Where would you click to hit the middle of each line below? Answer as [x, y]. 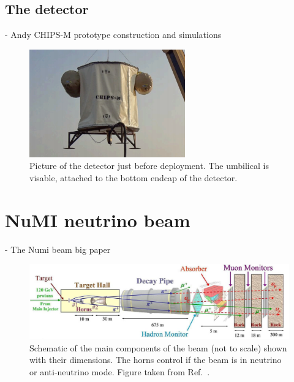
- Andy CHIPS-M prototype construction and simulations [113, 35]
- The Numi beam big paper [58, 249]
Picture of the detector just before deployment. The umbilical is [149, 166]
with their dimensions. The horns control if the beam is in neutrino [156, 360]
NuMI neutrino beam [98, 219]
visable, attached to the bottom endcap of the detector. [134, 177]
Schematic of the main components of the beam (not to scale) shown [158, 347]
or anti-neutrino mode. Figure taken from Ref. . [120, 371]
